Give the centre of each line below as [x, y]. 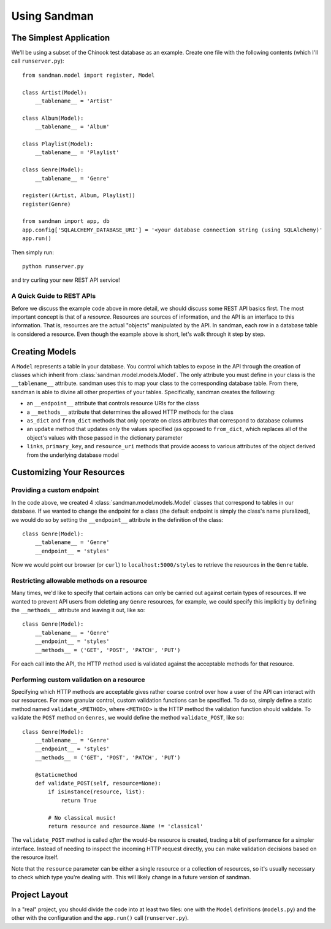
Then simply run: [33, 252]
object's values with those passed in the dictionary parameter [105, 437]
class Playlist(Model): [58, 144]
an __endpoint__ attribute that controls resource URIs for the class [113, 403]
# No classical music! [82, 818]
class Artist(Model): [55, 92]
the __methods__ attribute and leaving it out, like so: [78, 610]
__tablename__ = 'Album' [72, 127]
